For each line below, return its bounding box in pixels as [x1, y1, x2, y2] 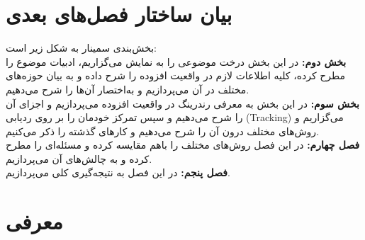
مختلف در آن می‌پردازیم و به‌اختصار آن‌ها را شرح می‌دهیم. [6, 81, 249, 96]
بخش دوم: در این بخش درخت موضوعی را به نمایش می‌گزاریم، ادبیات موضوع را [6, 54, 347, 69]
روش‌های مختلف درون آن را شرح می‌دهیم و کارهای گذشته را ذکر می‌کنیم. [6, 123, 320, 138]
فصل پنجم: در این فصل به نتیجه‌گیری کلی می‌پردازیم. [6, 165, 230, 180]
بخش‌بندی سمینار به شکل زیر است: [6, 40, 157, 55]
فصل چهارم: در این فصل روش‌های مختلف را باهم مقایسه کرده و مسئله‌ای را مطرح [6, 137, 360, 152]
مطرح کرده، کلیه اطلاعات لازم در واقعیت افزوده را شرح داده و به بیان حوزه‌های [6, 68, 346, 83]
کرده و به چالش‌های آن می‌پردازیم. [6, 151, 152, 166]
